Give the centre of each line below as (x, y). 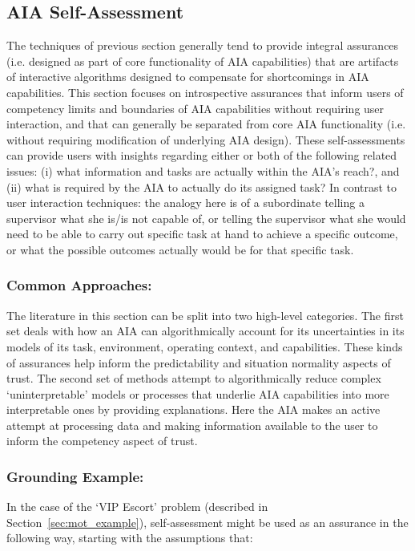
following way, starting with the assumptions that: (130, 538)
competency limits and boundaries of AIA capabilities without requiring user (195, 108)
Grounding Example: (75, 476)
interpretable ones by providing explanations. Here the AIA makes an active (193, 409)
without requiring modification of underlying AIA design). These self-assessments (206, 139)
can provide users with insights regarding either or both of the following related (202, 155)
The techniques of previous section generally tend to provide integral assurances (203, 45)
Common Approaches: (79, 285)
